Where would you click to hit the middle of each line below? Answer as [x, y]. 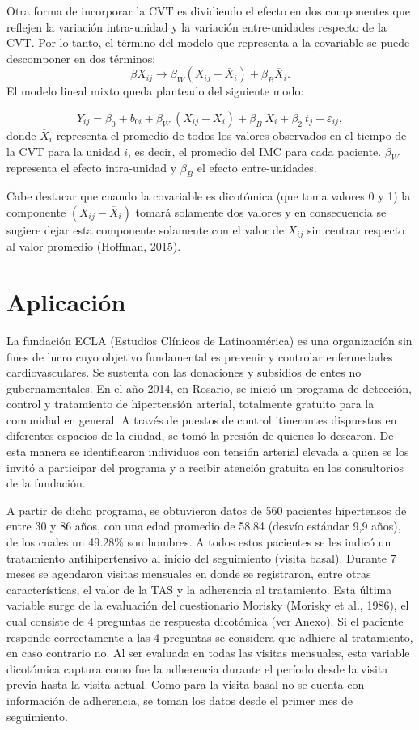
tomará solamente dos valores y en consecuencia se [261, 211]
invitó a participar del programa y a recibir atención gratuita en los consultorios [205, 467]
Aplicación [66, 301]
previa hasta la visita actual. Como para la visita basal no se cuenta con [186, 684]
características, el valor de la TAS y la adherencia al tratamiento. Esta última [199, 589]
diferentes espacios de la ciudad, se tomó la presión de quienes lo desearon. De [200, 435]
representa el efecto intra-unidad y [92, 168]
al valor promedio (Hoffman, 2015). [94, 246]
